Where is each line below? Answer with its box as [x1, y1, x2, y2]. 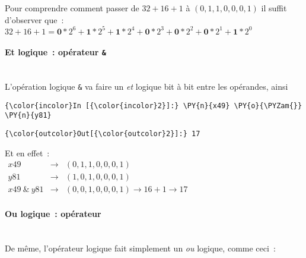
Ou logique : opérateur [5, 207, 101, 220]
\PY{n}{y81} [5, 111, 52, 120]
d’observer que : [5, 13, 64, 26]
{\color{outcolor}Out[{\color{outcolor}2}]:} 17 [5, 130, 200, 139]
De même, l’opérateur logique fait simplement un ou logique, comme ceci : [5, 241, 276, 254]
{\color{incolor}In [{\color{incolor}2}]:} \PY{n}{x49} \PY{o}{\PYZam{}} [5, 101, 302, 110]
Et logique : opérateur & [5, 46, 106, 58]
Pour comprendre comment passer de [5, 2, 139, 14]
